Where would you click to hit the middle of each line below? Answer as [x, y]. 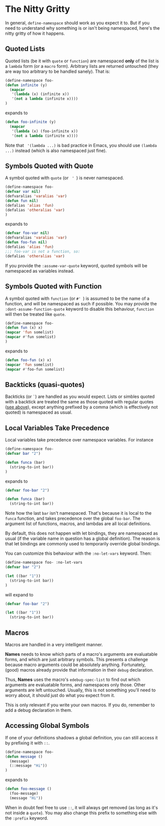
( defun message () [24, 756]
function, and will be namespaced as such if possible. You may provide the [81, 303]
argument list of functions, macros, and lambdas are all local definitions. [78, 524]
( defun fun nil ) [22, 201]
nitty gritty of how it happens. [35, 33]
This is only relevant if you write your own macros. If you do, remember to [80, 705]
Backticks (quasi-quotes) [45, 385]
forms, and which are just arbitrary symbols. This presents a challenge [77, 659]
